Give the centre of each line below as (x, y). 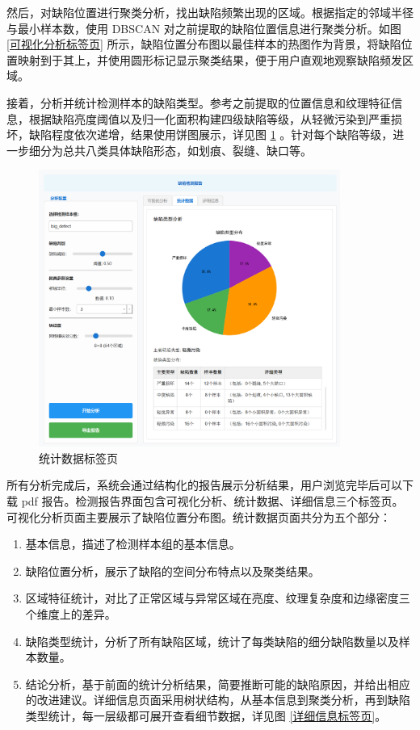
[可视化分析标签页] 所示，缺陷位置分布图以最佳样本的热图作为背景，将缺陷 (204, 44)
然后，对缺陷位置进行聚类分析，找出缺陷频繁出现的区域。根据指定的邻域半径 (210, 12)
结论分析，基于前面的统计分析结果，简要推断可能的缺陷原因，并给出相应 (218, 684)
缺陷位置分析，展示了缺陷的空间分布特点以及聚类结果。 (172, 571)
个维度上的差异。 (71, 613)
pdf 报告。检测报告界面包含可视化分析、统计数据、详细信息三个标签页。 (212, 500)
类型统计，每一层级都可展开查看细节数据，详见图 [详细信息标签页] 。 (206, 715)
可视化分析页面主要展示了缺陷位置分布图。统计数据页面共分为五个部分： (199, 516)
